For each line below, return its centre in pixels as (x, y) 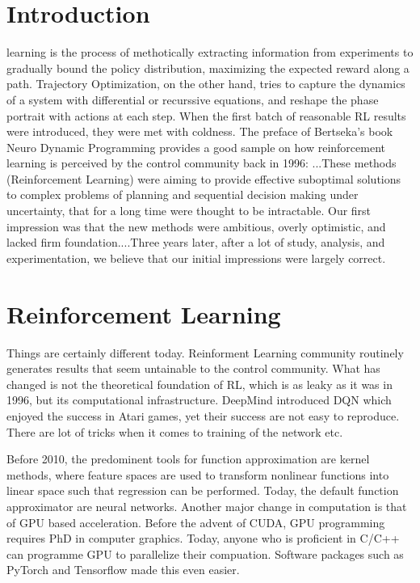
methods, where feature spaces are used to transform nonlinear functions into (198, 474)
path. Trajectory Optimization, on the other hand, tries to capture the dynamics (206, 84)
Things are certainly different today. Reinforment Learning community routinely (205, 352)
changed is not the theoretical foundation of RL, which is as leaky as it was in (199, 384)
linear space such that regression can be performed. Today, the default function (203, 490)
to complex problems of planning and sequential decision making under (183, 194)
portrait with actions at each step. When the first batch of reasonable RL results (206, 115)
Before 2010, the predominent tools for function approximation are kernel (188, 459)
